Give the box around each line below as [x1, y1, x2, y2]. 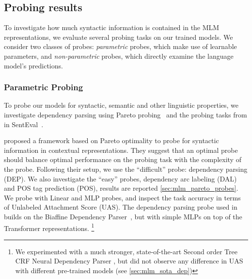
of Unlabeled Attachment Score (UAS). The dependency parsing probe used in [4, 202, 237, 212]
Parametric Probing [4, 81, 83, 93]
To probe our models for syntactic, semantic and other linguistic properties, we [4, 100, 239, 110]
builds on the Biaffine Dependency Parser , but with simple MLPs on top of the [4, 211, 242, 221]
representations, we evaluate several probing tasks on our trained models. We [4, 32, 233, 42]
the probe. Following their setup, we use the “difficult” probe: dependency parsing [4, 164, 248, 174]
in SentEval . [4, 119, 44, 129]
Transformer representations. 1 [4, 221, 94, 233]
